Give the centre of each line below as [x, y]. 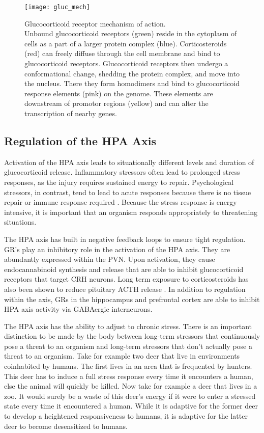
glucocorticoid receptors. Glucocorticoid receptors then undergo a [126, 63]
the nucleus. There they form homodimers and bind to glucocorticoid [132, 83]
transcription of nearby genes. [71, 113]
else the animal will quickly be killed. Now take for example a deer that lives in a [131, 386]
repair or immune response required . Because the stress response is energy [121, 202]
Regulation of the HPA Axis [80, 140]
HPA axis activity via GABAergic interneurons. [78, 309]
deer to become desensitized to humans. [66, 426]
